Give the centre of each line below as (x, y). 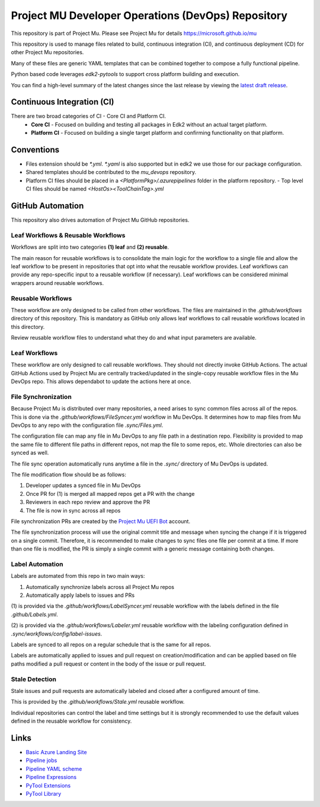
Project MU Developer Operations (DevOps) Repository (149, 15)
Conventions (35, 150)
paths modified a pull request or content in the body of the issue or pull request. (109, 664)
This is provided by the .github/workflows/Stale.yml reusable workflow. (98, 702)
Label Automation (37, 564)
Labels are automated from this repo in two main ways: (78, 576)
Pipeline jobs (41, 761)
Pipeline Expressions (51, 777)
